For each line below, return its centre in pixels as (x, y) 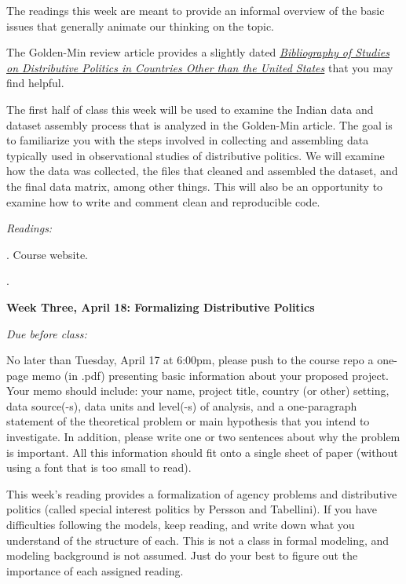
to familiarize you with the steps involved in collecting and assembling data (188, 140)
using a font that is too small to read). (99, 467)
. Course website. (48, 254)
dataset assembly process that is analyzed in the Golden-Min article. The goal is (199, 124)
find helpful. (35, 83)
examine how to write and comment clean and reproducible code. (163, 201)
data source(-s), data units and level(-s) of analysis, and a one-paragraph (182, 405)
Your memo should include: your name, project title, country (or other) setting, (198, 391)
